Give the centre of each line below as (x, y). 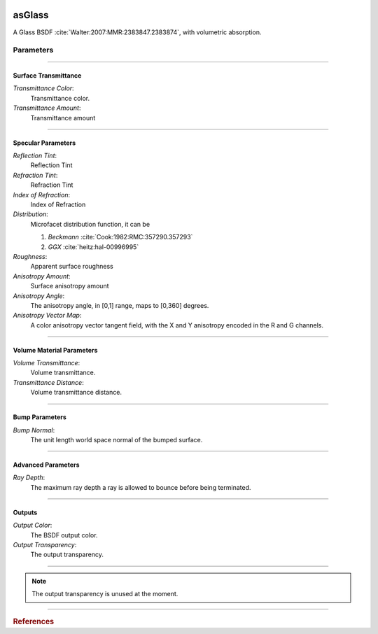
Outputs (25, 512)
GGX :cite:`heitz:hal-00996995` (93, 247)
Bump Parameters (40, 417)
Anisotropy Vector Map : (47, 316)
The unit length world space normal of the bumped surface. (117, 440)
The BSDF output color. (64, 535)
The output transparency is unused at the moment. (105, 594)
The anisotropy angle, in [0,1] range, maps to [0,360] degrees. (120, 305)
